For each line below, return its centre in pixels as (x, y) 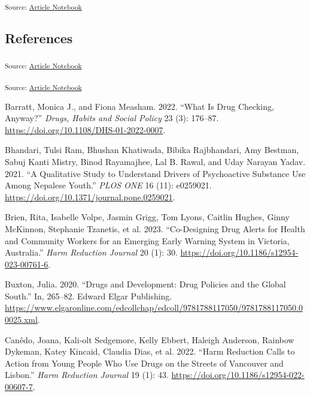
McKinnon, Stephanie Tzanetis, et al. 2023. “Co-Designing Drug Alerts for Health (155, 228)
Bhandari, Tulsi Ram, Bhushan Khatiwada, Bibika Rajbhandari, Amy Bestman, (152, 150)
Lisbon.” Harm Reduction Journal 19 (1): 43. (87, 375)
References (39, 37)
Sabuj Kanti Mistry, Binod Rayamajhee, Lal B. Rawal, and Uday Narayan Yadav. (155, 161)
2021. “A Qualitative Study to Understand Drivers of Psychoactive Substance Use (155, 173)
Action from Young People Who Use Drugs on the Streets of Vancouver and (144, 363)
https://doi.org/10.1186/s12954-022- (238, 375)
